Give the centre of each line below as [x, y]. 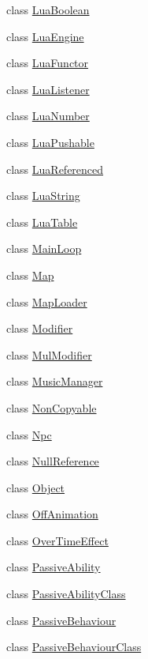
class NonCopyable [52, 407]
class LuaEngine [45, 36]
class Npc [29, 434]
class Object [36, 487]
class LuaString [43, 196]
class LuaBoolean [48, 9]
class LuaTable [42, 222]
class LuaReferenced [55, 169]
